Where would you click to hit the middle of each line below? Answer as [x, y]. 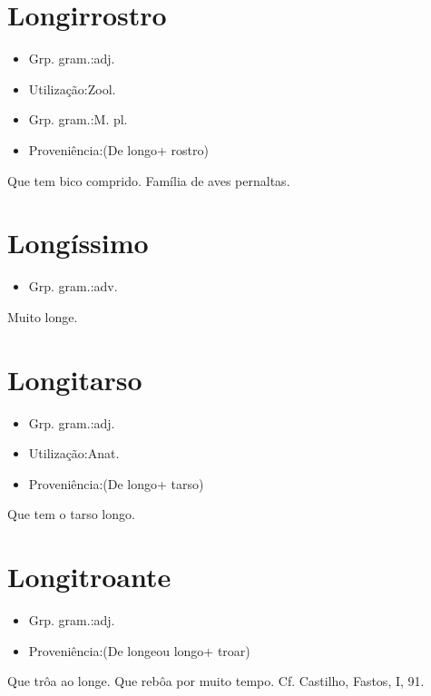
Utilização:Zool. [72, 88]
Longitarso [75, 379]
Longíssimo [78, 243]
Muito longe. [43, 316]
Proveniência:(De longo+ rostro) [118, 149]
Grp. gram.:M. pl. [78, 119]
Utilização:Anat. [74, 453]
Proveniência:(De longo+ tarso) [116, 483]
